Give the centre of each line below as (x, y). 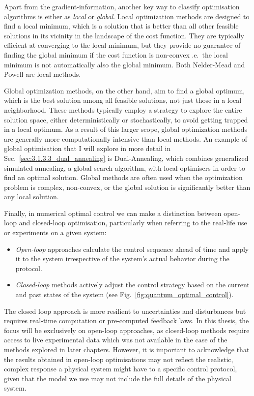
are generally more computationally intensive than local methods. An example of (126, 138)
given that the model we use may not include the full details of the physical (118, 378)
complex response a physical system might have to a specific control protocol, (121, 369)
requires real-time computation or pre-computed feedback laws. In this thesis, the (127, 320)
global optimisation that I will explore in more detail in (87, 148)
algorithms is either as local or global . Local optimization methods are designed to (127, 16)
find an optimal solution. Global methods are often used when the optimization (123, 177)
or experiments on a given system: (55, 232)
